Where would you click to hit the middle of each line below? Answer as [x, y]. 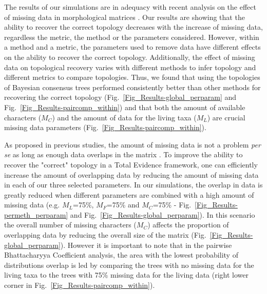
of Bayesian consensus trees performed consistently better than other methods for [132, 87]
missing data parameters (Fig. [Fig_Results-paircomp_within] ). [105, 127]
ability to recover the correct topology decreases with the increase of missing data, [133, 27]
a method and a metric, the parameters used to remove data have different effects [132, 47]
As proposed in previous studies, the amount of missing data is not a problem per [132, 144]
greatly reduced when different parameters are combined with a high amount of [129, 194]
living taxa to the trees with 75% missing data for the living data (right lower [126, 275]
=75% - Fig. [172, 205]
